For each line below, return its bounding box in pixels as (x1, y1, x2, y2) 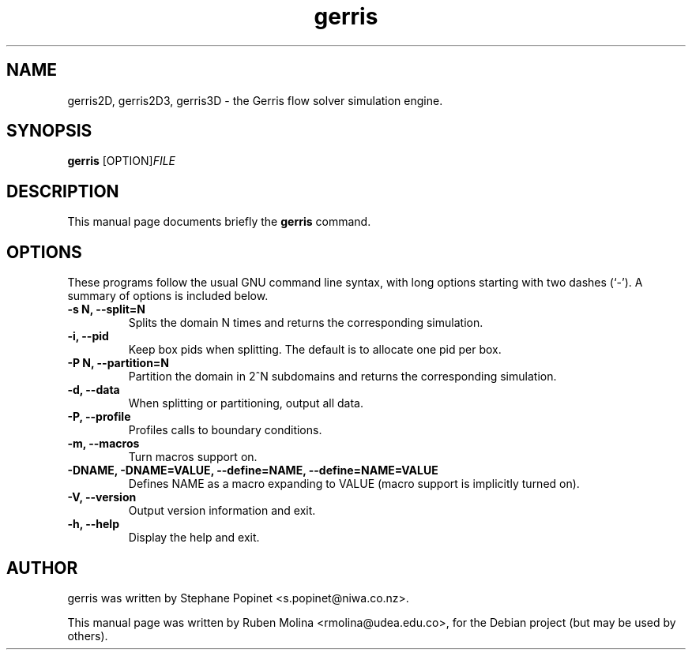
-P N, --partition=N (67, 356, 170, 370)
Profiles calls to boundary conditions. (128, 423, 322, 437)
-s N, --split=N (67, 302, 145, 317)
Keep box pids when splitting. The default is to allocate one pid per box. (128, 343, 502, 357)
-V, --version (67, 490, 137, 504)
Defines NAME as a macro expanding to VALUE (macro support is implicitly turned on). (128, 477, 580, 491)
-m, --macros (67, 437, 140, 451)
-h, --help (67, 517, 119, 531)
